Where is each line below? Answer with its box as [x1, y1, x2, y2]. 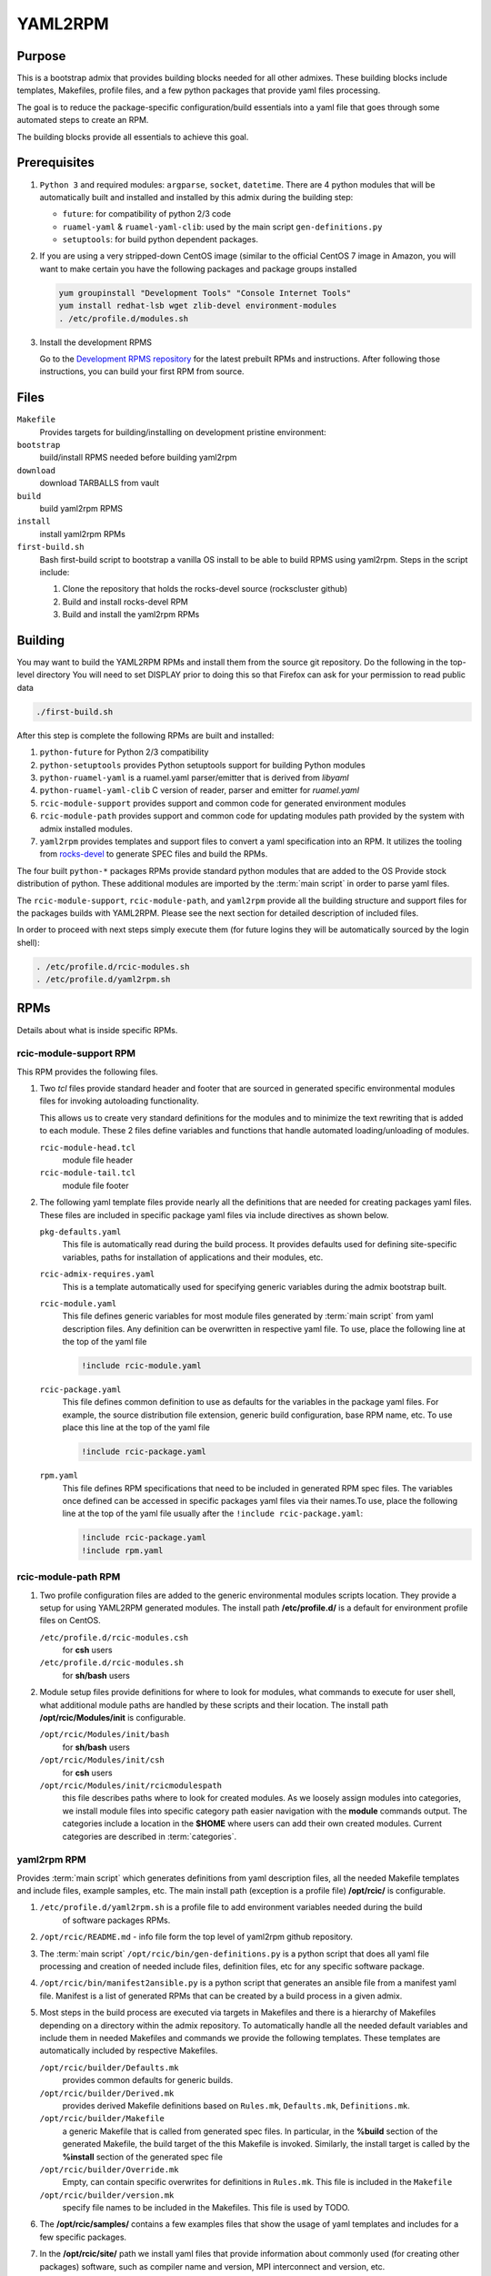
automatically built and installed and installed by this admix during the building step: [39, 191, 354, 202]
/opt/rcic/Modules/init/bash [39, 1730, 170, 1740]
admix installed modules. [39, 823, 134, 834]
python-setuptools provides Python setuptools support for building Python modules [39, 759, 366, 770]
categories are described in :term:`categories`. [62, 1831, 237, 1842]
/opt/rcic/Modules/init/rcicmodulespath [39, 1780, 223, 1791]
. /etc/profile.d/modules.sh [58, 313, 189, 323]
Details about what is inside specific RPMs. [16, 1024, 178, 1035]
